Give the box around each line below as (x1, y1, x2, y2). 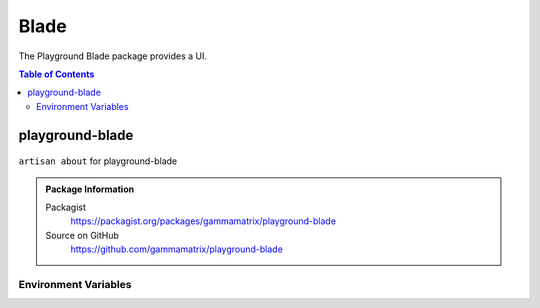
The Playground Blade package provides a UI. (18, 50, 208, 62)
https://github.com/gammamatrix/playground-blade (70, 243, 284, 255)
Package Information (45, 183, 135, 195)
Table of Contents (18, 68, 95, 80)
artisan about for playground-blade (18, 155, 178, 167)
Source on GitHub (45, 229, 120, 241)
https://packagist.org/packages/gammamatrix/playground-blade (70, 215, 337, 227)
